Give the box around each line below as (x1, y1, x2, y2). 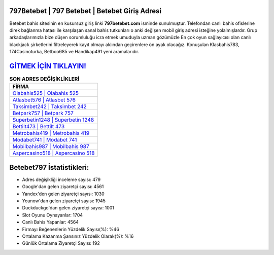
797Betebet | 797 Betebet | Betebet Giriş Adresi (9, 7, 162, 15)
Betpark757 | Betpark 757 (12, 110, 74, 117)
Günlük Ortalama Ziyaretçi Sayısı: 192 (22, 240, 100, 246)
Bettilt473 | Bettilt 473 (12, 123, 65, 130)
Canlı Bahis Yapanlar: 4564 (22, 219, 79, 225)
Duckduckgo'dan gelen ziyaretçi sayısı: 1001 (22, 205, 114, 211)
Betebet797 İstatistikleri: (9, 163, 89, 172)
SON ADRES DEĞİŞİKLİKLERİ (9, 76, 80, 83)
